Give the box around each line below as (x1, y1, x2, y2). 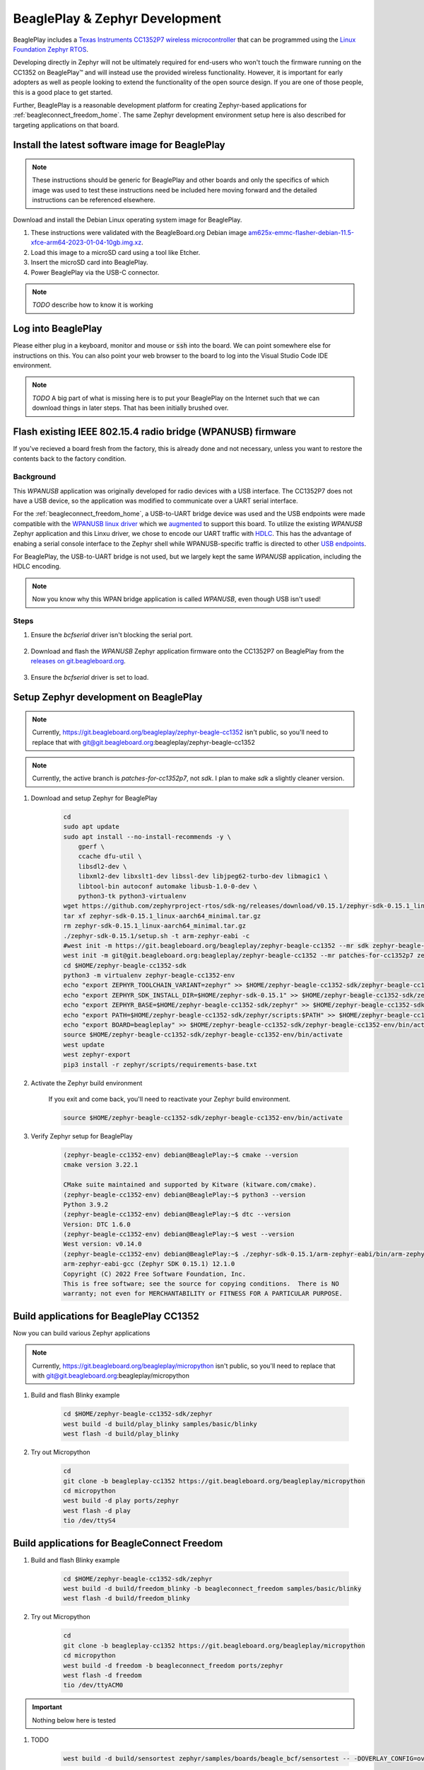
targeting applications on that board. (13, 120, 119, 129)
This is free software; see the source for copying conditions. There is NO (63, 1280, 339, 1288)
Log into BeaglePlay (13, 323, 102, 335)
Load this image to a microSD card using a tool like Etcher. (30, 248, 201, 256)
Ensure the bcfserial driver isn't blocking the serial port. (30, 631, 194, 639)
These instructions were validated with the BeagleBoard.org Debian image (30, 229, 247, 237)
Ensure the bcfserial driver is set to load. (30, 673, 149, 681)
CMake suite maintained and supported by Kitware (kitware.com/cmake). (63, 1181, 317, 1189)
